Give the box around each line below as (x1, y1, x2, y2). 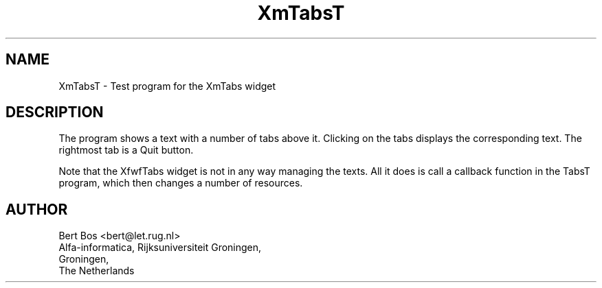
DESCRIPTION (5, 104, 104, 121)
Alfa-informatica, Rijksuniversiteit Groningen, (58, 241, 262, 254)
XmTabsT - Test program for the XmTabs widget (58, 80, 276, 92)
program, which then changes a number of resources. (58, 177, 303, 189)
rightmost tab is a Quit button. (58, 144, 194, 156)
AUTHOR (5, 200, 68, 218)
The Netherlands (58, 265, 135, 277)
